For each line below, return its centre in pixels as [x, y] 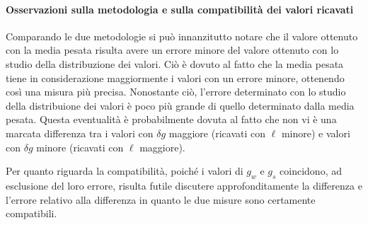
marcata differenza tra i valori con [80, 133]
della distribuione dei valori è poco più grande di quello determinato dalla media [180, 105]
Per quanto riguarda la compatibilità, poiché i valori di [125, 171]
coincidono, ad [311, 171]
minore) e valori [316, 133]
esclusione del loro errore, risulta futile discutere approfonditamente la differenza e [184, 185]
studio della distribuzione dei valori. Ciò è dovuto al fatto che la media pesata [175, 63]
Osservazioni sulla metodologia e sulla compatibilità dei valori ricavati [180, 9]
